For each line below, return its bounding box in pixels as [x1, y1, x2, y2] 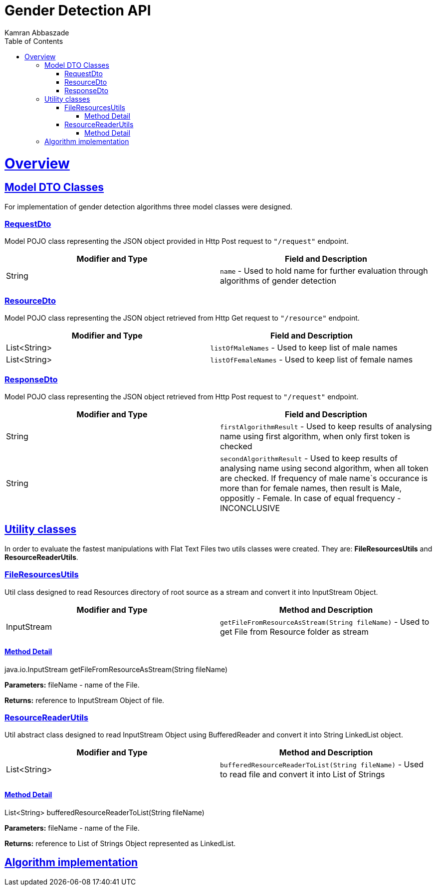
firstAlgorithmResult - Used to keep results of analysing [220, 421, 432, 431]
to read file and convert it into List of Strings [220, 769, 385, 780]
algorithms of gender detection [220, 276, 337, 286]
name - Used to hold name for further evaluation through [220, 266, 428, 276]
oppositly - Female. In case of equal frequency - [220, 493, 401, 503]
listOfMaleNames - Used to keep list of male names [210, 343, 398, 353]
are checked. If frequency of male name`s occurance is [220, 473, 428, 483]
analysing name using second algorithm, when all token [220, 463, 429, 473]
